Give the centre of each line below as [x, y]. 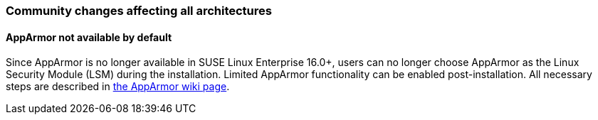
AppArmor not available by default [89, 37]
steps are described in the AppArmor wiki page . [118, 87]
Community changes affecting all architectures [139, 11]
